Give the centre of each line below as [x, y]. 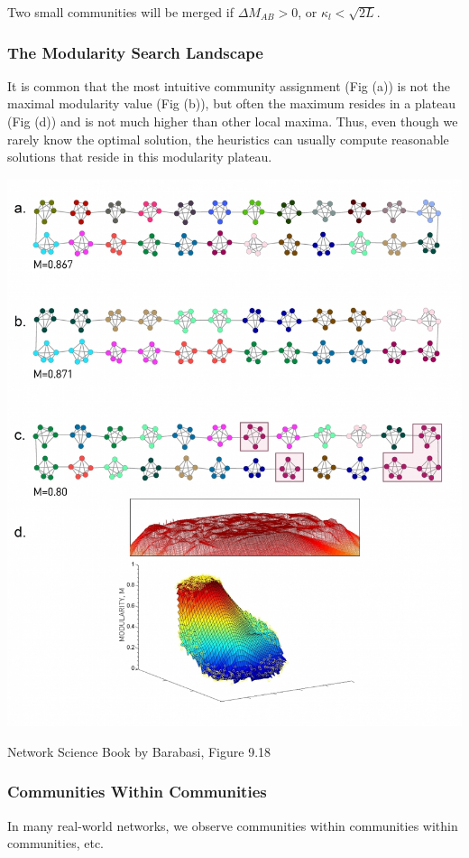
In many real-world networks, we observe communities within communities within [233, 825]
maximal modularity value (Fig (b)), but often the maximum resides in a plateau [232, 103]
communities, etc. [56, 843]
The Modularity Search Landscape [135, 52]
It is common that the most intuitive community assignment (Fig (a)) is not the [229, 85]
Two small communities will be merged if [120, 12]
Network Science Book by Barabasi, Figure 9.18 [139, 751]
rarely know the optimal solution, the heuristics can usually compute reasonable [228, 139]
